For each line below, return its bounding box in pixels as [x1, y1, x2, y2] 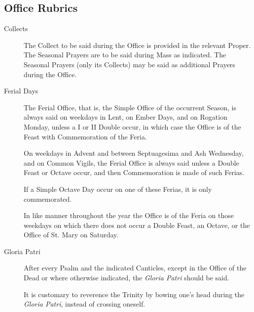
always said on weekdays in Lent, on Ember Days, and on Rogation [24, 112, 227, 122]
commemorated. [24, 193, 72, 204]
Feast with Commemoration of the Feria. [24, 131, 147, 141]
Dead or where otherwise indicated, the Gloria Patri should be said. [24, 272, 229, 283]
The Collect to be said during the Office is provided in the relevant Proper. [24, 40, 251, 50]
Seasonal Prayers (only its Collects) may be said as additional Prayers [24, 59, 235, 69]
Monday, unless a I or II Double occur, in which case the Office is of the [24, 121, 241, 132]
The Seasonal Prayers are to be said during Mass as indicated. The [24, 49, 226, 60]
